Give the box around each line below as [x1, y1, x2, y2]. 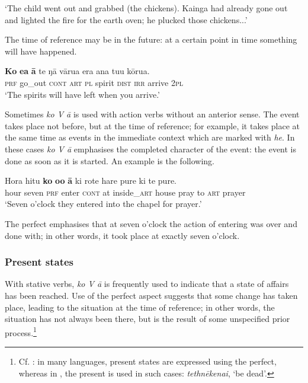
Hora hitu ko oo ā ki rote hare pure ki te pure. [5, 174, 177, 187]
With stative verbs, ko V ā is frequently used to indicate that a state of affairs [5, 277, 289, 290]
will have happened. [5, 44, 77, 57]
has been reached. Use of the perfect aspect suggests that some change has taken [5, 289, 298, 301]
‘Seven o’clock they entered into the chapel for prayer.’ [5, 197, 202, 210]
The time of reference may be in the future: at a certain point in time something [5, 33, 297, 46]
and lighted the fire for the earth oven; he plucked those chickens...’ [5, 13, 248, 25]
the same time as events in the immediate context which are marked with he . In [5, 131, 295, 143]
